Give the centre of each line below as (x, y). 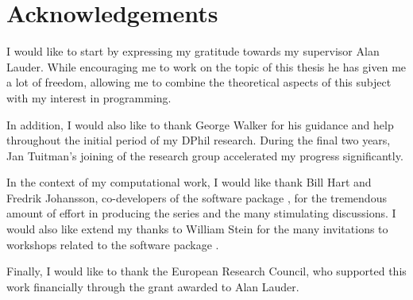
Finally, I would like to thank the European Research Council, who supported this (206, 271)
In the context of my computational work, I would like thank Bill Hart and (189, 182)
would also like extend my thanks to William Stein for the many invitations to (197, 229)
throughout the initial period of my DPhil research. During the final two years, (199, 140)
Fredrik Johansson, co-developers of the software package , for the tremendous (197, 197)
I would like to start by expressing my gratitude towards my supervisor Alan (193, 51)
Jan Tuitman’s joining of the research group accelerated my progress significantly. (205, 155)
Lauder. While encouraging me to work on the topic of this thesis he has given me (206, 66)
